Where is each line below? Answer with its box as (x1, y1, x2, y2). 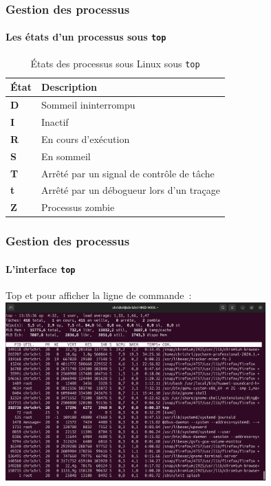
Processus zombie (41, 200, 115, 214)
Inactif (41, 115, 69, 129)
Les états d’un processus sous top (6, 30, 166, 44)
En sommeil (41, 148, 91, 163)
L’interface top (6, 261, 76, 276)
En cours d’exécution (41, 131, 130, 146)
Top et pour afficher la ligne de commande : (6, 288, 192, 302)
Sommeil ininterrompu (41, 98, 135, 112)
